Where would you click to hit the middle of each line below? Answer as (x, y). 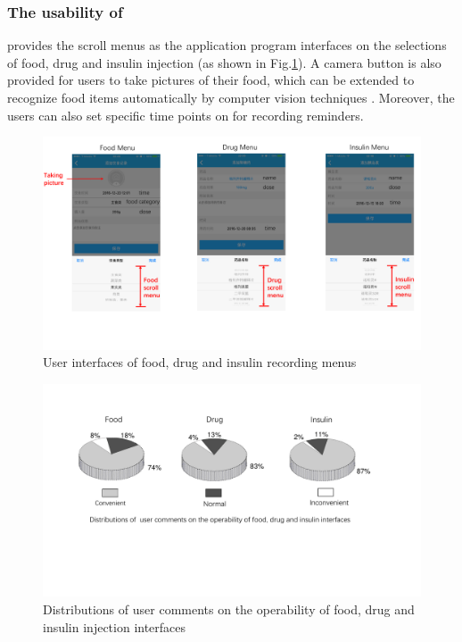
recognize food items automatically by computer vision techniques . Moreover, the (231, 97)
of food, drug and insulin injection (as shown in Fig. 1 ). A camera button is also (224, 62)
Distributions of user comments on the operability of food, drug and (229, 609)
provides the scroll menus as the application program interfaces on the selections (227, 45)
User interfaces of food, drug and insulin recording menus (200, 362)
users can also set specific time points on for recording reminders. (186, 115)
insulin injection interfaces (115, 626)
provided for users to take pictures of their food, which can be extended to (211, 80)
